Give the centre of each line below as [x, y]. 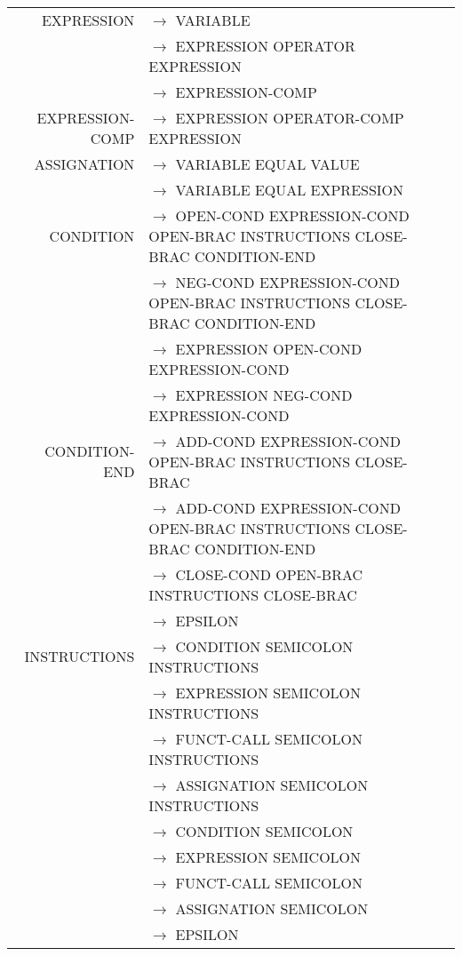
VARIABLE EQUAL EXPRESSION [290, 189]
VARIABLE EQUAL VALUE [267, 163]
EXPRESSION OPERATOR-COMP [290, 117]
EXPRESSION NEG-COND [264, 394]
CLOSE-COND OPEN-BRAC [269, 574]
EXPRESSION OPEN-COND [269, 348]
